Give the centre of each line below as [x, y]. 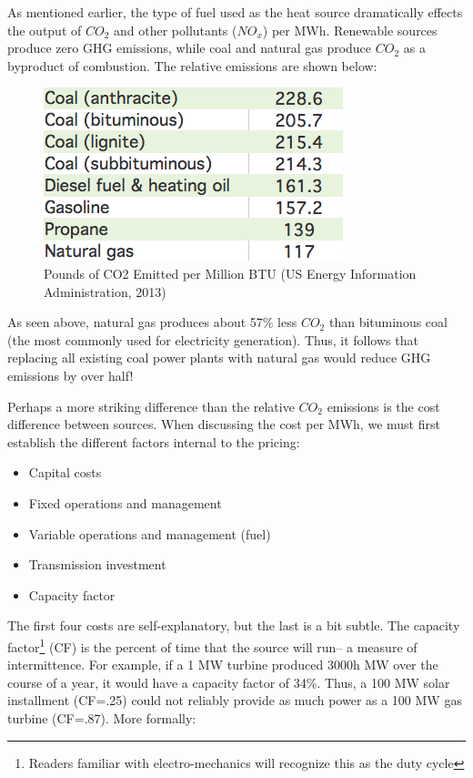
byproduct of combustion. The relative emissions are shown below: [192, 65]
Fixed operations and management [125, 502]
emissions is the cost [383, 406]
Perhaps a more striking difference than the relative [151, 406]
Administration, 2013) [105, 291]
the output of [45, 30]
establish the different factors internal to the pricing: [154, 441]
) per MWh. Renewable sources [350, 30]
